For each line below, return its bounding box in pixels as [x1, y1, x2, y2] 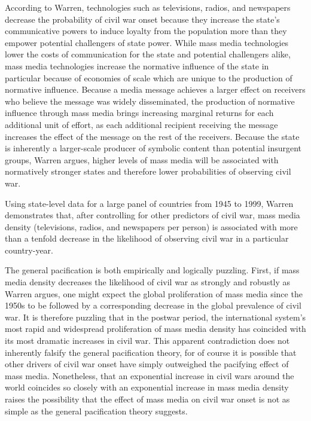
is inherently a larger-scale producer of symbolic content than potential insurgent [5, 142, 302, 154]
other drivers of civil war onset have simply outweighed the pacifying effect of [5, 358, 289, 370]
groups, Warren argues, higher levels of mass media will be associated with [5, 153, 279, 166]
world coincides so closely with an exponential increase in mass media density [5, 381, 289, 393]
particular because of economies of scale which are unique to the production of [5, 71, 292, 84]
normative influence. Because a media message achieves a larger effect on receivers [5, 83, 306, 96]
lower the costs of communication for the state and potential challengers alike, [5, 48, 291, 60]
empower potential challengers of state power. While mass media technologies [5, 36, 289, 48]
